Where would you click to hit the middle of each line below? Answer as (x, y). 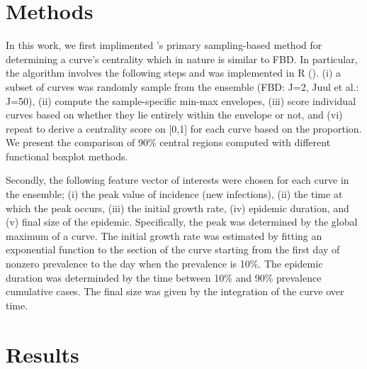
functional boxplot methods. (67, 156)
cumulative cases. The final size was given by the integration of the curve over (175, 291)
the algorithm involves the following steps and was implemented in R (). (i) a (174, 73)
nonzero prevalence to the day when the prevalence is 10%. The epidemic (164, 264)
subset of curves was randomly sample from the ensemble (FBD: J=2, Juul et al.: (182, 86)
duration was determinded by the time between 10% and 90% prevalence (164, 277)
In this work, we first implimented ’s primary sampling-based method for (164, 45)
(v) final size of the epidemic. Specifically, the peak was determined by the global (182, 222)
